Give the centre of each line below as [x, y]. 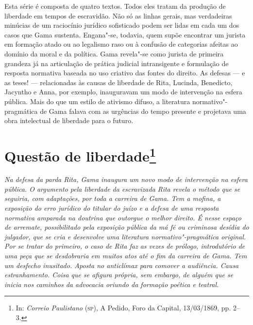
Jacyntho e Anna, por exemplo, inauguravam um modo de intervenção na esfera [123, 92]
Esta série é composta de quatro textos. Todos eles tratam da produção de [115, 6]
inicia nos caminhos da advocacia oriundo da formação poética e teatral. [112, 284]
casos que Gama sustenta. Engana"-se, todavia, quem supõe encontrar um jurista [125, 34]
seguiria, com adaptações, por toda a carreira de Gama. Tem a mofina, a [113, 198]
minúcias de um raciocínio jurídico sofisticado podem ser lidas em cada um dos [122, 25]
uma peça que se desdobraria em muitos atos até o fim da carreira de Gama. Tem [126, 255]
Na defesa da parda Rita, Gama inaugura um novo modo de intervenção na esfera [126, 179]
